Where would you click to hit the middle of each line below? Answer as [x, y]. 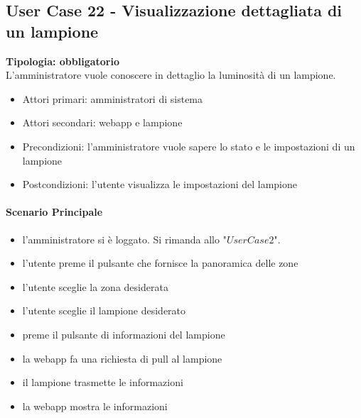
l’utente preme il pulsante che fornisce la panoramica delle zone [160, 263]
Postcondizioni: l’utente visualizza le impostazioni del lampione [160, 184]
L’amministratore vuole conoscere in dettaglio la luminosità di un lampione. [171, 75]
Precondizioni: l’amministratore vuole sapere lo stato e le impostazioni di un [189, 146]
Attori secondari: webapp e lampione [102, 122]
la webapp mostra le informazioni [95, 406]
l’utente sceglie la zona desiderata [95, 286]
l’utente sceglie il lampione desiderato [104, 310]
